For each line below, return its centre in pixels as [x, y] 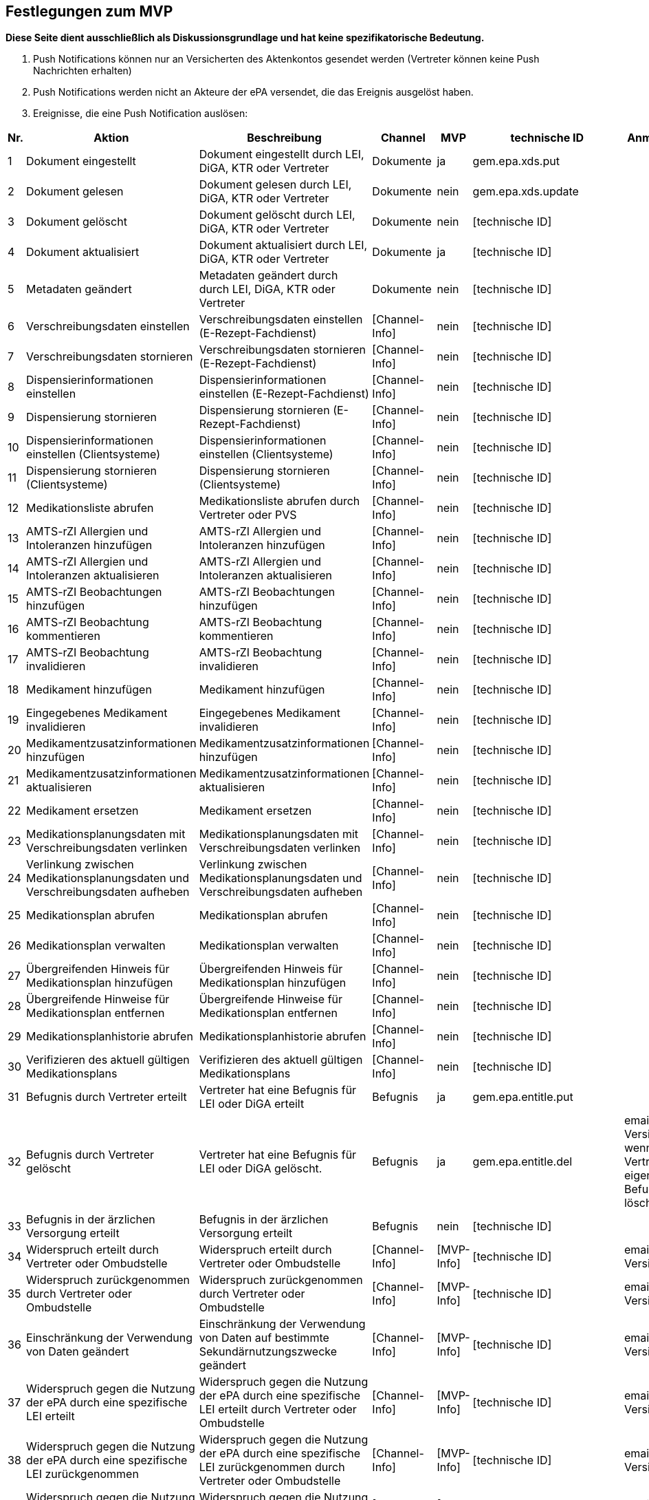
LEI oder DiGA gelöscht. [261, 1169]
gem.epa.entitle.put [523, 1097]
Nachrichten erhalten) [82, 71]
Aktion [111, 138]
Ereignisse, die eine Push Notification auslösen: [141, 114]
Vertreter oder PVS [248, 515]
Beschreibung [284, 138]
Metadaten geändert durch [268, 276]
